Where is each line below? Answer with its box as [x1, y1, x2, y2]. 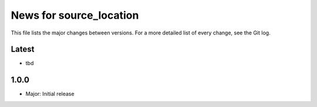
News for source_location [11, 9, 139, 22]
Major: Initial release [25, 91, 75, 98]
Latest [11, 44, 35, 54]
